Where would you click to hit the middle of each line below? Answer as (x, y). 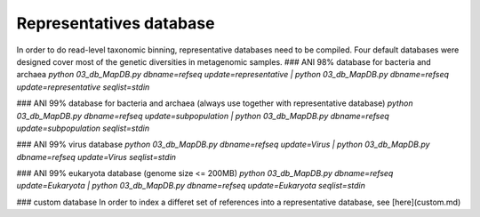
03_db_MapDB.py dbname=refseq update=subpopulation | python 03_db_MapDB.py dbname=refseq (203, 116)
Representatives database (116, 23)
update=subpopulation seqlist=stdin (83, 128)
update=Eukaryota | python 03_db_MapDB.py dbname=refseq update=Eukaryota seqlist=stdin (191, 186)
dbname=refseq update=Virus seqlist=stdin (96, 157)
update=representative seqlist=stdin (83, 87)
